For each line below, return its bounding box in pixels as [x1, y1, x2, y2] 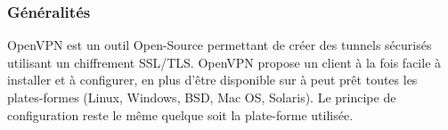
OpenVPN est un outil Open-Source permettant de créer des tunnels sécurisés [7, 36, 432, 54]
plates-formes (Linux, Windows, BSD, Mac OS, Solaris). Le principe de [7, 88, 396, 106]
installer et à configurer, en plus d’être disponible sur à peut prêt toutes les [7, 70, 418, 89]
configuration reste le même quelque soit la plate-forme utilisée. [7, 105, 354, 124]
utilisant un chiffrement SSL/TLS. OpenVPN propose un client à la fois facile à [7, 53, 442, 71]
